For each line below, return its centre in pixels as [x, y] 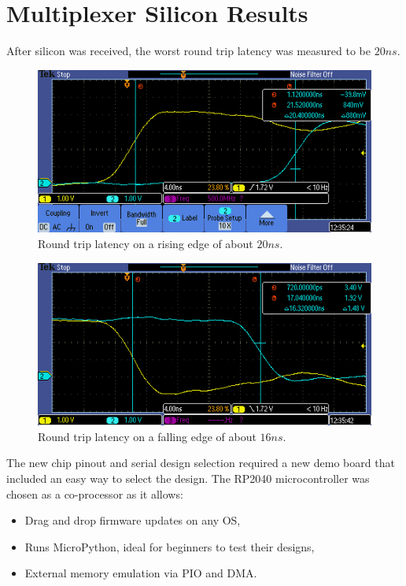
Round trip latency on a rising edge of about [146, 243]
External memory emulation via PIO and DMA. [141, 573]
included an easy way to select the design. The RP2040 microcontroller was [188, 478]
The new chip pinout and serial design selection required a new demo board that [201, 463]
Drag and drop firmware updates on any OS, [133, 520]
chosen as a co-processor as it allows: [95, 493]
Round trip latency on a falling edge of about [147, 436]
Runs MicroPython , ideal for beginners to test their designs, [170, 546]
